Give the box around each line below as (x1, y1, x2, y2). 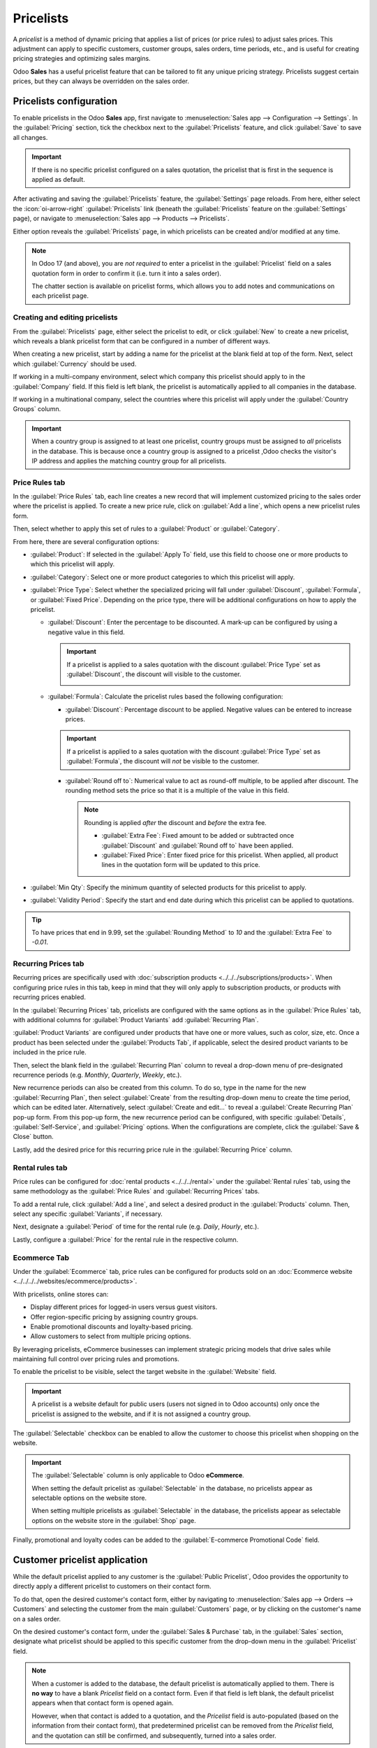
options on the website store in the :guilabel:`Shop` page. (31, 1516, 196, 1524)
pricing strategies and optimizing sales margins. (13, 55, 151, 63)
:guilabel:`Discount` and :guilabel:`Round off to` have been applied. (101, 841, 293, 850)
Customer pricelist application (13, 1554, 148, 1566)
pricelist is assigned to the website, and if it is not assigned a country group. (31, 1410, 251, 1418)
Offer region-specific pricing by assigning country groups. (30, 1312, 198, 1321)
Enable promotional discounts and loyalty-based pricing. (30, 1322, 193, 1331)
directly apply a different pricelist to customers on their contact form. (13, 1582, 212, 1591)
